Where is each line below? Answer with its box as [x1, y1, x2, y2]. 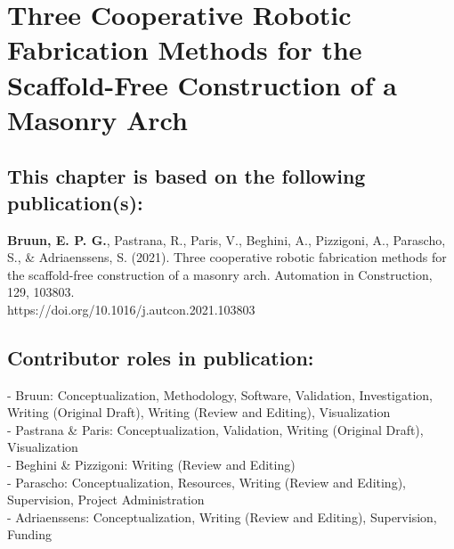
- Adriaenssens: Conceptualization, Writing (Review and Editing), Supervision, [7, 507, 437, 526]
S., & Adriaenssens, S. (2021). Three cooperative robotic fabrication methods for [7, 248, 447, 266]
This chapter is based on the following [7, 162, 366, 190]
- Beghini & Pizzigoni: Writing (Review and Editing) [7, 455, 296, 474]
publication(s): [7, 188, 143, 216]
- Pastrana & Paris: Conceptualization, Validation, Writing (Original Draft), [7, 420, 424, 438]
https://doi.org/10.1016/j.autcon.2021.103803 [7, 299, 255, 318]
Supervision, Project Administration [7, 490, 205, 509]
